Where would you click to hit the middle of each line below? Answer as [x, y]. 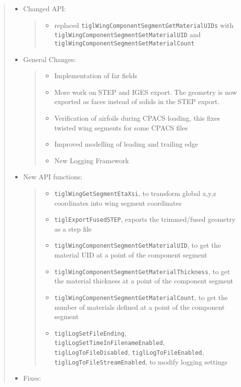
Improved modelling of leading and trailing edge [126, 144]
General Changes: [50, 59]
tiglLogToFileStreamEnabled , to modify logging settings [141, 361]
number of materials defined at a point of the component [140, 307]
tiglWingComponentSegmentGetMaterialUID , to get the [138, 245]
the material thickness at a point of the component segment [144, 281]
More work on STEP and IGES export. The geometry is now [146, 92]
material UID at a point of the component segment [131, 255]
